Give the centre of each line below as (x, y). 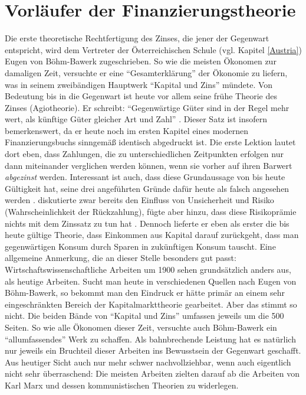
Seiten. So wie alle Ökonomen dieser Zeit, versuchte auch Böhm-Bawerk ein (141, 327)
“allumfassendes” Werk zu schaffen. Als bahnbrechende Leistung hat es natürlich (150, 339)
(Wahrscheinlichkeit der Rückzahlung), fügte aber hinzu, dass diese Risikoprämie (151, 212)
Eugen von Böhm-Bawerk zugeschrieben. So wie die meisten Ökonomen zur (141, 61)
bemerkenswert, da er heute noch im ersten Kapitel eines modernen (126, 130)
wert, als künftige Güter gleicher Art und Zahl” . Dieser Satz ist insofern (136, 119)
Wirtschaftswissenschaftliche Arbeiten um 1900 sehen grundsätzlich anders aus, (148, 269)
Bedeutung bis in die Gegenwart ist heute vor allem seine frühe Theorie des (141, 96)
